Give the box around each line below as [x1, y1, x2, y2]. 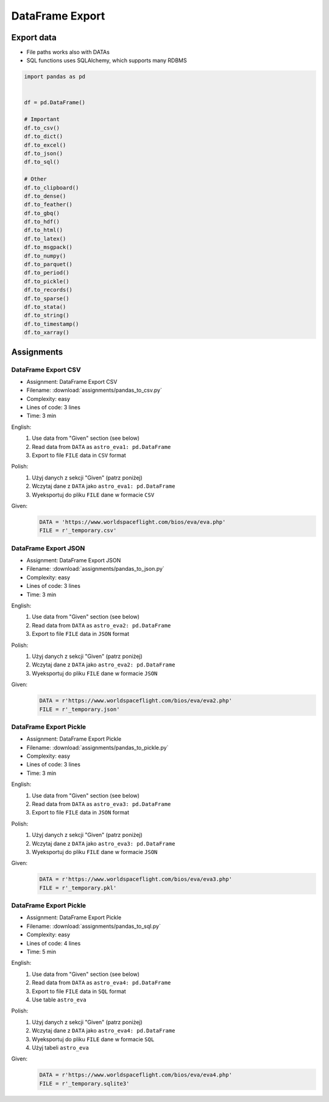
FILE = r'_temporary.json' [39, 705, 120, 713]
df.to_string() [24, 312, 69, 319]
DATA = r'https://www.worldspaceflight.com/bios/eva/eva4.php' [39, 1072, 233, 1078]
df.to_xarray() [24, 329, 69, 336]
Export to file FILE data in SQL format [32, 987, 126, 995]
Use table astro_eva [32, 996, 87, 1003]
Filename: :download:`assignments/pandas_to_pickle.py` [26, 744, 169, 751]
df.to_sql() [24, 158, 60, 166]
